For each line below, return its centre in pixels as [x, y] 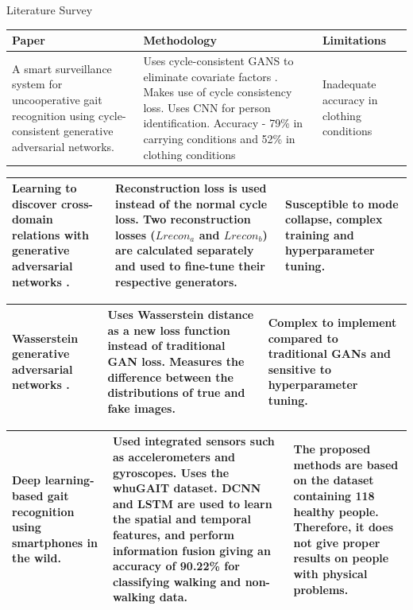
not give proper [337, 542]
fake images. [141, 408]
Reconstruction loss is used [191, 188]
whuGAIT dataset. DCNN [187, 488]
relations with [51, 234]
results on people [341, 558]
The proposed [332, 449]
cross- [77, 203]
